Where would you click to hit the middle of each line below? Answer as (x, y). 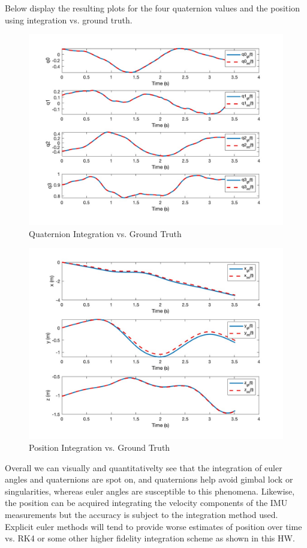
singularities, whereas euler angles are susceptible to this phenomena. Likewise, (150, 491)
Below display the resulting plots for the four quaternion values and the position (152, 8)
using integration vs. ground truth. (69, 20)
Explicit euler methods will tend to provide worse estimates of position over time (153, 526)
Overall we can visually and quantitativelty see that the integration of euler (144, 467)
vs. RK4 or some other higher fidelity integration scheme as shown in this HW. (150, 538)
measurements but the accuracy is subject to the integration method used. (142, 514)
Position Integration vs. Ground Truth (100, 447)
